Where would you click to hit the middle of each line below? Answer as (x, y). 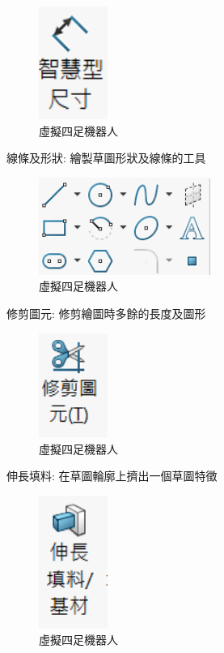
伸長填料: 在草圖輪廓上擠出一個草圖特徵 (112, 476)
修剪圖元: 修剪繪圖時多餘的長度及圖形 (106, 314)
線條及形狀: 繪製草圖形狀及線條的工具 (106, 158)
